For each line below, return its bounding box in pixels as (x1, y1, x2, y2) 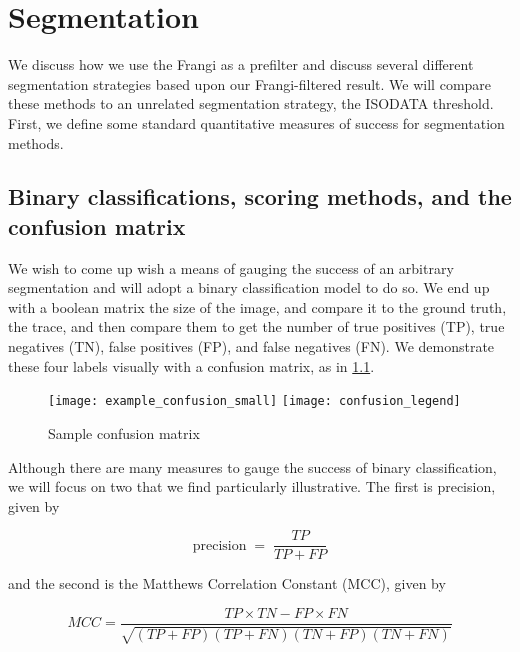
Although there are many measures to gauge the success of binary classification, (8, 456, 497, 477)
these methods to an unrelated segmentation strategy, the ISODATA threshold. (8, 93, 494, 114)
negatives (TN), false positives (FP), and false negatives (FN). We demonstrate (8, 336, 495, 357)
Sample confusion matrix (48, 422, 200, 443)
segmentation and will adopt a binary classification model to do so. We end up (8, 277, 490, 298)
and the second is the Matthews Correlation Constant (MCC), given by (8, 573, 446, 594)
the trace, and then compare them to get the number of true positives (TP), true (8, 316, 505, 337)
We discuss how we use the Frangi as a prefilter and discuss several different (8, 54, 474, 75)
